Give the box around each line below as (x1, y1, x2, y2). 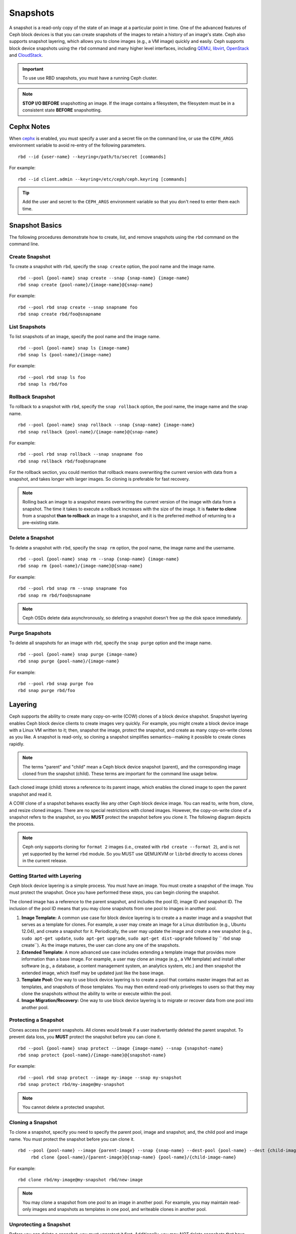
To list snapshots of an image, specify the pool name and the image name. (9, 334, 160, 340)
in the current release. (22, 857, 68, 863)
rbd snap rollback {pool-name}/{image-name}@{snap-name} (18, 429, 159, 434)
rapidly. (9, 741, 25, 747)
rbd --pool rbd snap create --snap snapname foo (18, 304, 138, 310)
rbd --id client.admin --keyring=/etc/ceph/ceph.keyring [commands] (18, 176, 187, 182)
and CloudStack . (9, 52, 43, 58)
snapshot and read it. (9, 791, 53, 797)
